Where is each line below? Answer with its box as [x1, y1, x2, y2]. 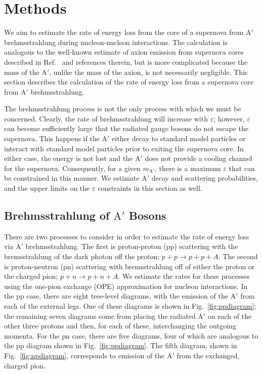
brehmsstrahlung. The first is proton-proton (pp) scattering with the [25, 241, 238, 252]
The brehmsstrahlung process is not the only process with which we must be [4, 103, 241, 114]
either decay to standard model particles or [112, 133, 246, 144]
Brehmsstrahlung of [4, 207, 110, 223]
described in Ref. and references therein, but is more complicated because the [4, 56, 248, 67]
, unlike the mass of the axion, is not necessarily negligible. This [49, 66, 248, 77]
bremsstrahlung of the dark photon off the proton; [4, 251, 160, 262]
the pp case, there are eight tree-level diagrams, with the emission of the [4, 290, 228, 301]
